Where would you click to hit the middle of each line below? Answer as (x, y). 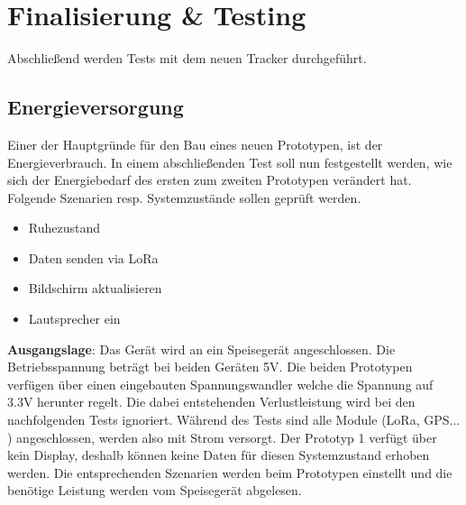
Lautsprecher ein (74, 319)
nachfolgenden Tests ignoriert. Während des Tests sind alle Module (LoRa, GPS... (234, 420)
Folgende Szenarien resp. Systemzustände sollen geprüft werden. (184, 197)
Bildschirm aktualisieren (95, 288)
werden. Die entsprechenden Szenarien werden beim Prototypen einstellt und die (230, 472)
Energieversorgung (96, 107)
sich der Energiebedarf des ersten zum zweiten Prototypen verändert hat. (210, 180)
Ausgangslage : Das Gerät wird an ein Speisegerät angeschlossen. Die (201, 349)
